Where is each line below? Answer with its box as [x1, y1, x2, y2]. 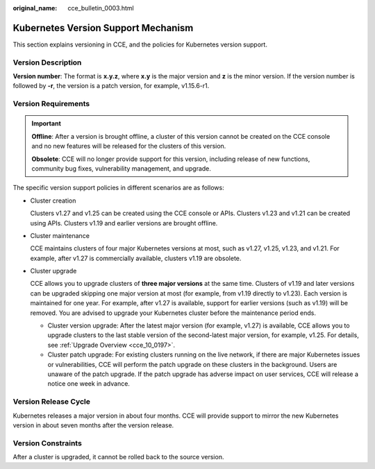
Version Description [12, 58, 82, 67]
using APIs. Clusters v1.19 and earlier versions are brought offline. [30, 219, 218, 227]
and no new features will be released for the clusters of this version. [31, 142, 226, 151]
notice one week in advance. [47, 380, 130, 388]
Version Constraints [12, 438, 83, 447]
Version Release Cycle [12, 397, 90, 407]
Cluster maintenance [30, 231, 90, 239]
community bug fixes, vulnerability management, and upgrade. [31, 164, 212, 173]
